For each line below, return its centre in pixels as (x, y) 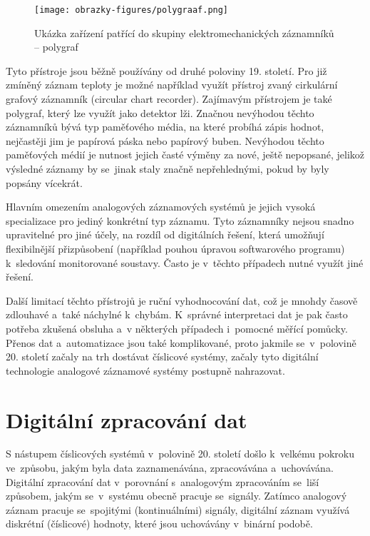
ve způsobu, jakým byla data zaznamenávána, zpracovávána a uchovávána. (170, 468)
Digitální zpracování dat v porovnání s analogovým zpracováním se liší (163, 481)
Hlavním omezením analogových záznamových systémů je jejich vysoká (161, 207)
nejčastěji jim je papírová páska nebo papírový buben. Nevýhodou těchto (165, 140)
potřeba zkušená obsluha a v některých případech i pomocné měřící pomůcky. (177, 328)
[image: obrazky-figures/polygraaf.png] (132, 10)
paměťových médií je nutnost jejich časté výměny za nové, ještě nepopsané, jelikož (185, 155)
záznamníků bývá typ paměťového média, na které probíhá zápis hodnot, (165, 127)
